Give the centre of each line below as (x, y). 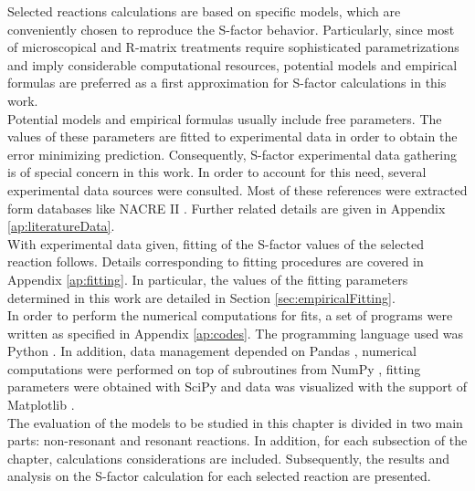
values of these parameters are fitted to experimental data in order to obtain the (232, 136)
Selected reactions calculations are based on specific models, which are (204, 11)
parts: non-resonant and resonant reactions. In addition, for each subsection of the (237, 440)
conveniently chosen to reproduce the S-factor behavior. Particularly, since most (231, 29)
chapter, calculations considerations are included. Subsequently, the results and (229, 458)
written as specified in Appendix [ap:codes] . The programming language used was (236, 333)
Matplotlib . (41, 405)
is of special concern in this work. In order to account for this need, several (217, 172)
